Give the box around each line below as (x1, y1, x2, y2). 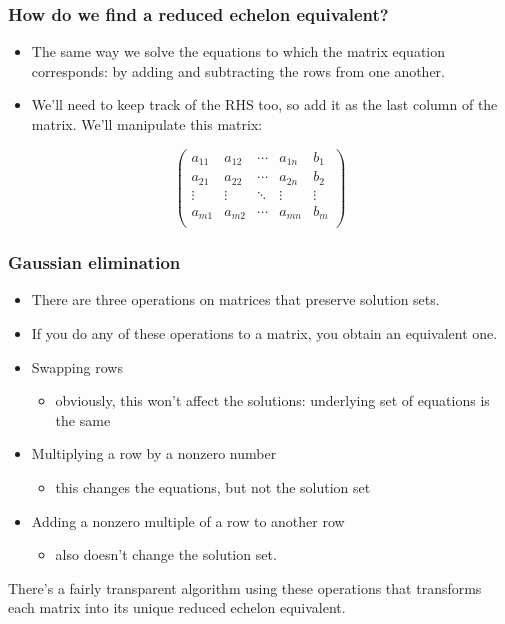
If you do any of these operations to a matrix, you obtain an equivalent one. (31, 323, 498, 343)
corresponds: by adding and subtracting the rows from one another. (31, 60, 445, 81)
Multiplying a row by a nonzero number (31, 443, 277, 464)
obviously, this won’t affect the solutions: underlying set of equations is (55, 390, 490, 411)
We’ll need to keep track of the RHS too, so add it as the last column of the (31, 94, 498, 115)
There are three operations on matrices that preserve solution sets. (31, 289, 440, 310)
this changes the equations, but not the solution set (55, 476, 371, 497)
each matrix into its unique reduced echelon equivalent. (8, 597, 346, 618)
